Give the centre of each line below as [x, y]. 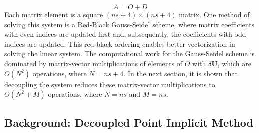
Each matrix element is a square [54, 14]
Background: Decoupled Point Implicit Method [129, 122]
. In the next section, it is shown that [181, 73]
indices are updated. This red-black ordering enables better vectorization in [120, 43]
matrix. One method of [214, 14]
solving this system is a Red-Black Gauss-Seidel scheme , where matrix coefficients [129, 24]
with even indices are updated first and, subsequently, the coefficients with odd [125, 34]
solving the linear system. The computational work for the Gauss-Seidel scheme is [129, 53]
